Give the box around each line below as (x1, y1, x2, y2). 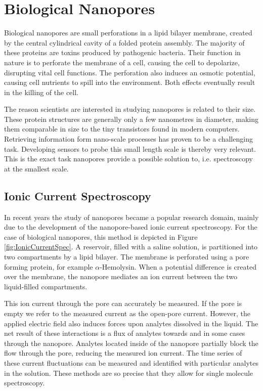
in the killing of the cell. (4, 86, 79, 97)
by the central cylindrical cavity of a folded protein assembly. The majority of (4, 37, 245, 48)
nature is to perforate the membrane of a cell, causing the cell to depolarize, (4, 57, 240, 67)
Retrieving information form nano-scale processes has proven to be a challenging (4, 134, 253, 144)
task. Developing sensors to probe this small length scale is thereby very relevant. (4, 143, 256, 154)
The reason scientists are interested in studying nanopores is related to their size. (4, 104, 256, 114)
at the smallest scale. (4, 163, 69, 173)
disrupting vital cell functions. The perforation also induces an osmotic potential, (4, 67, 255, 77)
